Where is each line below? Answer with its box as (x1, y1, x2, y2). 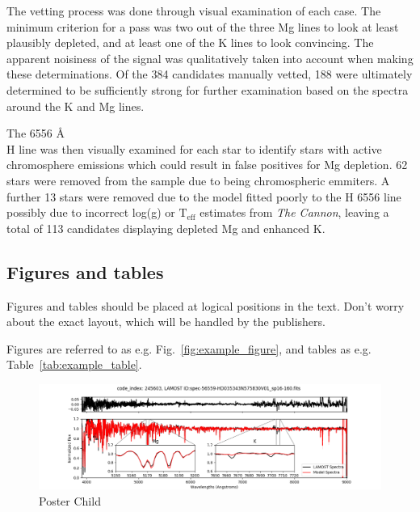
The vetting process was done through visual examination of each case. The (6, 2, 381, 19)
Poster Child (39, 492, 101, 509)
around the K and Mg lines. (6, 97, 145, 114)
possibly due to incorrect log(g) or (6, 204, 175, 221)
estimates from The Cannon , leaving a (199, 204, 389, 221)
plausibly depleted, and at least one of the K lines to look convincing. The (6, 34, 374, 51)
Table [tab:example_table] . (6, 356, 142, 373)
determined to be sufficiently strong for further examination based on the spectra (6, 81, 409, 98)
